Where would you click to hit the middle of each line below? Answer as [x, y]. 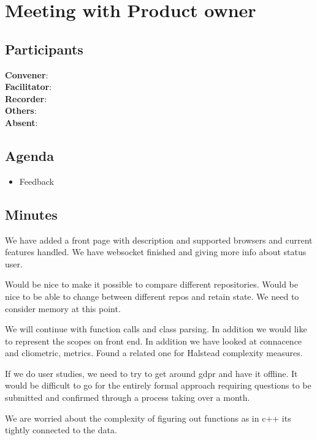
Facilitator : [29, 87]
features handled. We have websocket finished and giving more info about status [156, 252]
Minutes [31, 214]
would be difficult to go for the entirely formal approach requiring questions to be [158, 385]
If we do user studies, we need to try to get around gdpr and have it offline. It [151, 373]
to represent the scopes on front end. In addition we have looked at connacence [154, 341]
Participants [44, 49]
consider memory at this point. [63, 308]
